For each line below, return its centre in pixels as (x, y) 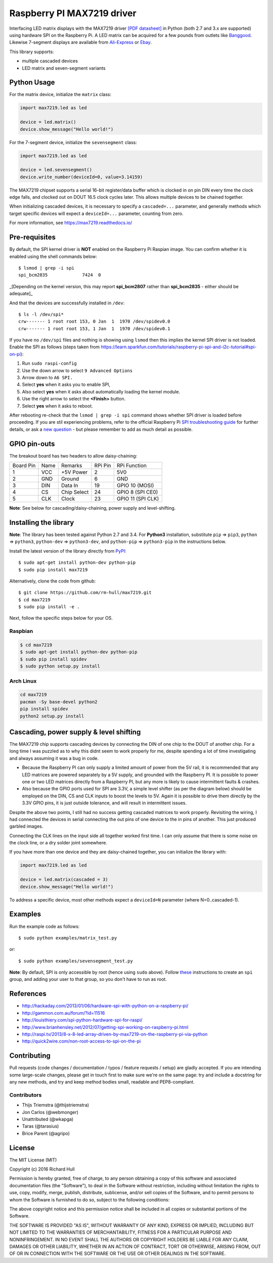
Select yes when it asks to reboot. (57, 406)
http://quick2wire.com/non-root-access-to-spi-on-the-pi (81, 1041)
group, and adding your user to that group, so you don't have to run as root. (88, 979)
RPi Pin (103, 466)
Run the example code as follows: (44, 926)
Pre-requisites (32, 237)
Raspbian (21, 631)
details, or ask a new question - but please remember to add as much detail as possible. (101, 429)
